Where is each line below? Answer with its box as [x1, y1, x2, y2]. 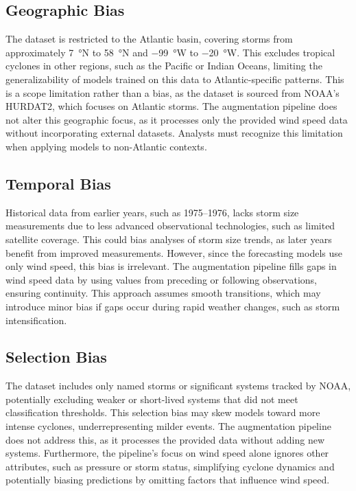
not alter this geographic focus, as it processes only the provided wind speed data [5, 112, 348, 126]
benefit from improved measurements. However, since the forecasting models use [5, 245, 342, 260]
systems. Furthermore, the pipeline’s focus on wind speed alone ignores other [5, 446, 329, 460]
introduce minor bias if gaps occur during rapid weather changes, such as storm [5, 299, 340, 313]
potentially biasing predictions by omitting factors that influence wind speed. [5, 472, 330, 487]
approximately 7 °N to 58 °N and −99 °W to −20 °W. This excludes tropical [5, 45, 335, 59]
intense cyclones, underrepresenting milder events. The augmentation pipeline [5, 419, 331, 433]
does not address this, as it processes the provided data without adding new [5, 432, 325, 446]
